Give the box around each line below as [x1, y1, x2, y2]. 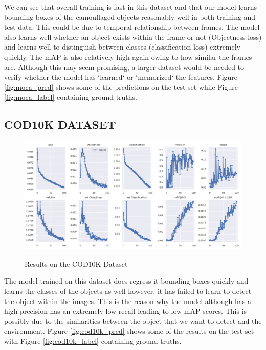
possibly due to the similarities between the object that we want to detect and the [4, 315, 262, 326]
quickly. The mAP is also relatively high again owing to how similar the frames [4, 51, 252, 62]
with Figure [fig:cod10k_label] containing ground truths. [4, 335, 182, 346]
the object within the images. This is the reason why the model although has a [4, 295, 252, 306]
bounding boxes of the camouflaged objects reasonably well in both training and [4, 11, 256, 22]
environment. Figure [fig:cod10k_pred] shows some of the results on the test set [4, 325, 254, 336]
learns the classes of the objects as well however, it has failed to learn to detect [4, 285, 252, 296]
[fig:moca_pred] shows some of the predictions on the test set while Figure [4, 81, 238, 92]
